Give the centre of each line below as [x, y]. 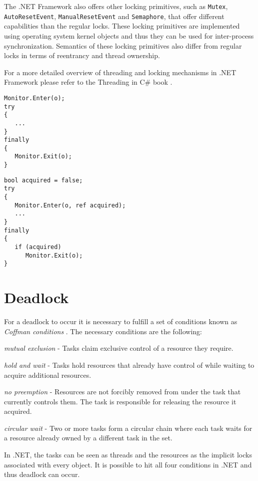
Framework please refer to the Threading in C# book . [88, 82]
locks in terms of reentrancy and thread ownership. [82, 55]
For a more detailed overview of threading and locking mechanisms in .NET [120, 72]
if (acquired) [38, 247]
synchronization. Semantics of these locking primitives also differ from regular [123, 45]
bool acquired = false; [43, 180]
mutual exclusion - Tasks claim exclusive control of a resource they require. [119, 348]
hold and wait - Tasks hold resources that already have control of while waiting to [129, 365]
